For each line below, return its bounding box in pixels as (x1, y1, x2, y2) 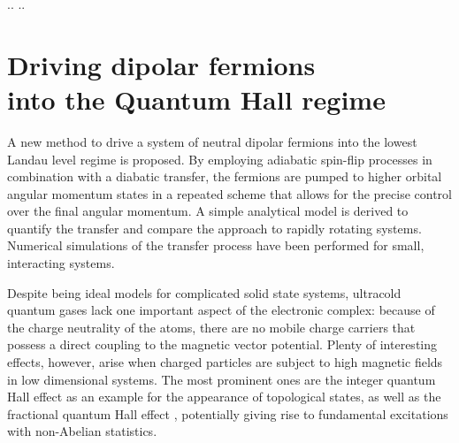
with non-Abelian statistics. (7, 422, 157, 440)
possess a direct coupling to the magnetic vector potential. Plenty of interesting (7, 335, 438, 354)
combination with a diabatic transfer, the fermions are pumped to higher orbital (7, 167, 442, 186)
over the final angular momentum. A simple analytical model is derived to (7, 202, 409, 220)
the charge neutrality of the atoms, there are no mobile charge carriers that (7, 317, 416, 336)
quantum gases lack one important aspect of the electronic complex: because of (7, 301, 435, 319)
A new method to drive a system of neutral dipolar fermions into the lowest (7, 132, 417, 150)
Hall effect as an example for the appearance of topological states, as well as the (7, 387, 441, 406)
